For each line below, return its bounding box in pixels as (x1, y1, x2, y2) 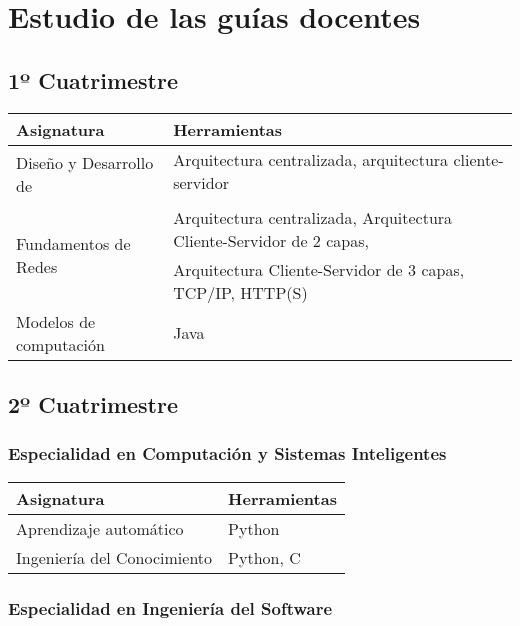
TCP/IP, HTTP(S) (173, 280, 308, 304)
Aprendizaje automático (16, 516, 184, 540)
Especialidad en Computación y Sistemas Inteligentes (8, 441, 447, 466)
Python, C (228, 545, 301, 569)
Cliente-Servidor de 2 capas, (173, 228, 369, 252)
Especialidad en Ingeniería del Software (8, 595, 333, 620)
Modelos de (16, 309, 96, 333)
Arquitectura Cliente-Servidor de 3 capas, (173, 257, 465, 281)
